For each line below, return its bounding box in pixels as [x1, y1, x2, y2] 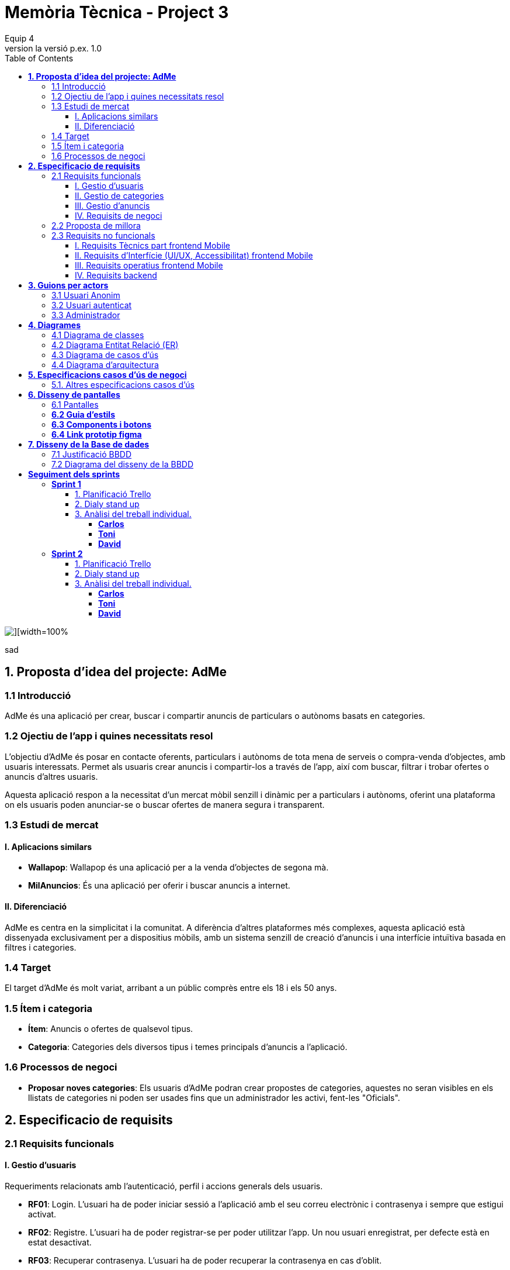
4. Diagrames [28, 319, 81, 330]
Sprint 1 [51, 479, 81, 489]
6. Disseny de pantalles [28, 389, 120, 400]
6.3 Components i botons [51, 419, 152, 429]
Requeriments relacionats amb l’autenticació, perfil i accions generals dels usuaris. [5, 1180, 323, 1191]
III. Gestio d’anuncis [75, 200, 150, 211]
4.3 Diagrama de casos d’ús [51, 349, 159, 360]
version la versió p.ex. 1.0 [5, 43, 102, 53]
